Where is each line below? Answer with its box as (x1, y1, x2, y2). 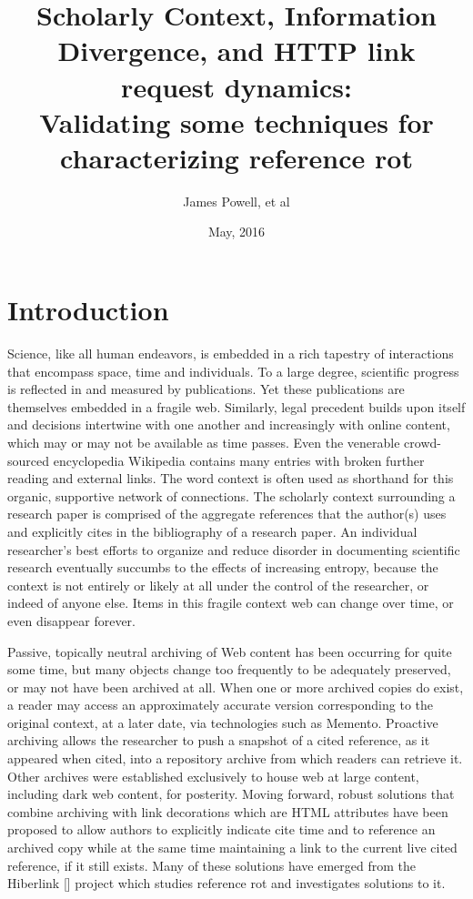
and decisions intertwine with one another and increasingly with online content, (7, 415, 450, 434)
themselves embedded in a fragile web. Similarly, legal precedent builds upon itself (7, 397, 466, 416)
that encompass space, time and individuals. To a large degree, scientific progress (7, 361, 459, 380)
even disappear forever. (7, 611, 136, 630)
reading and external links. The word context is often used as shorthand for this (7, 469, 454, 488)
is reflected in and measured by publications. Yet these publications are (7, 379, 405, 399)
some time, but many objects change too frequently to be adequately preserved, (7, 660, 451, 679)
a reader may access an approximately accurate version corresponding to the (7, 695, 433, 714)
